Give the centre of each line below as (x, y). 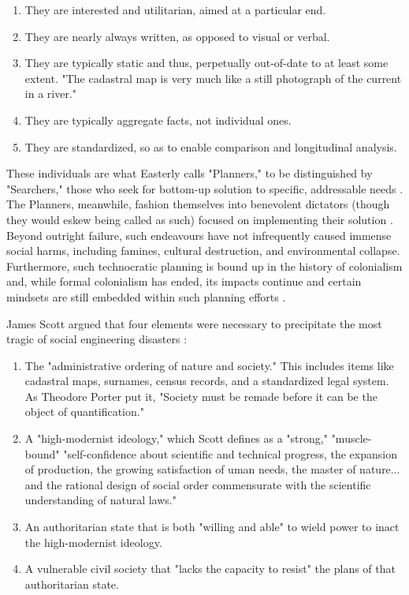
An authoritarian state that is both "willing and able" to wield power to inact (212, 527)
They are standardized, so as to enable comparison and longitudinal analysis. (211, 146)
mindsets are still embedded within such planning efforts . (146, 296)
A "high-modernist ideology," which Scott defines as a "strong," (176, 438)
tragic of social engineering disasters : (97, 339)
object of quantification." (84, 412)
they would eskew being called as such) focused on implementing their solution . (200, 219)
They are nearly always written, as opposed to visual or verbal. (177, 36)
